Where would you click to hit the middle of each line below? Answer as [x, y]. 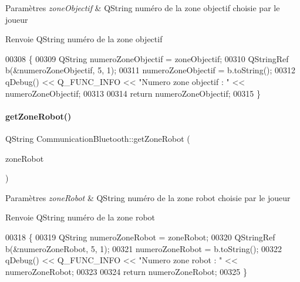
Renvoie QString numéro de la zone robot [80, 217]
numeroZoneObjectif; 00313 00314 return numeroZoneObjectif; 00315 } [133, 93]
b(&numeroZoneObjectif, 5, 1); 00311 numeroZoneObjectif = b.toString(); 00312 [151, 70]
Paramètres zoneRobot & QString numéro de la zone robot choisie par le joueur [148, 197]
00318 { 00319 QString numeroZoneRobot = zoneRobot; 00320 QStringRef [140, 237]
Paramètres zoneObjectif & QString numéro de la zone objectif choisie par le [143, 8]
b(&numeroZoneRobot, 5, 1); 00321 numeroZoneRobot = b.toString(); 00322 [144, 248]
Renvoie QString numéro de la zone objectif [84, 39]
